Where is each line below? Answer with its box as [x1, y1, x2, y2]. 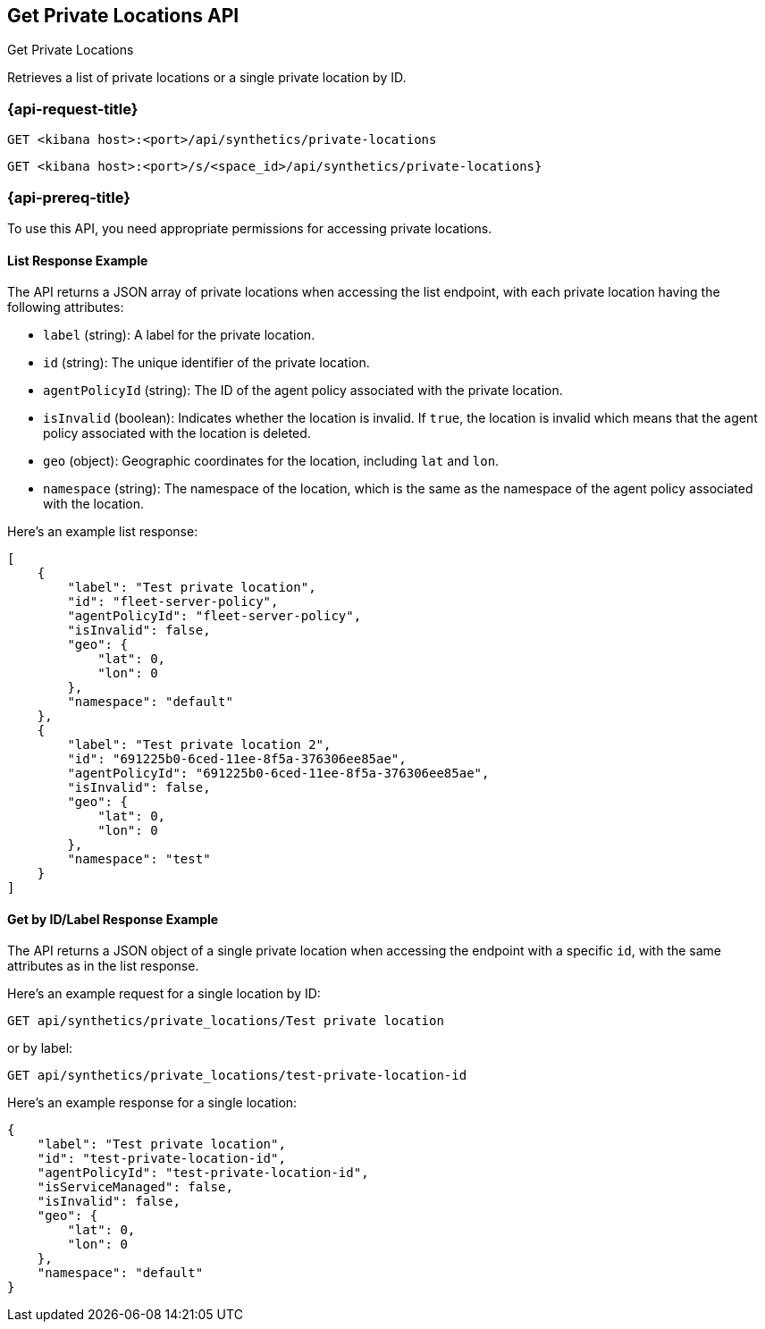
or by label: [7, 1040, 73, 1056]
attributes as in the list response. [7, 958, 199, 974]
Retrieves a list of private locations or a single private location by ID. [7, 70, 407, 86]
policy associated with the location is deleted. [43, 425, 311, 442]
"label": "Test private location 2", [67, 737, 332, 753]
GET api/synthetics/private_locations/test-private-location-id [7, 1068, 467, 1083]
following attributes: [7, 299, 124, 315]
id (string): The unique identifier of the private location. [43, 355, 370, 371]
